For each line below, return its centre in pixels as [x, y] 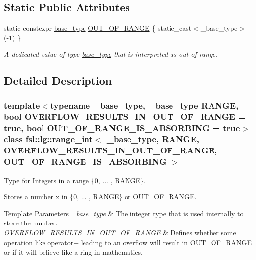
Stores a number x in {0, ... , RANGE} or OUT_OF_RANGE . [100, 197]
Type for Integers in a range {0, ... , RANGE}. [75, 180]
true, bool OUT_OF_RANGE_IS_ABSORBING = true [122, 128]
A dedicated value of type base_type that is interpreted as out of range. [111, 54]
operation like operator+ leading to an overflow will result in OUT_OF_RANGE [128, 242]
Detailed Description [58, 81]
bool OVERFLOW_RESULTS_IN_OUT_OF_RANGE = [125, 116]
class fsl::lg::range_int [48, 139]
